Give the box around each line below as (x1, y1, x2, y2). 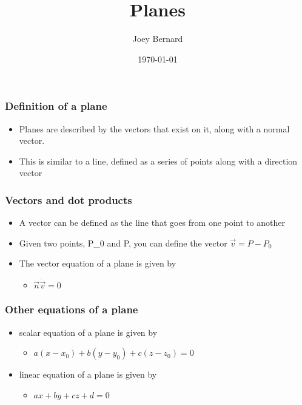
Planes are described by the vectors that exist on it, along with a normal (19, 122, 290, 135)
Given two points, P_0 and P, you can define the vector (19, 236, 227, 249)
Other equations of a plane (5, 302, 138, 317)
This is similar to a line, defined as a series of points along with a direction (19, 154, 298, 167)
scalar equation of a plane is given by (19, 325, 158, 338)
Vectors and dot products (5, 192, 132, 207)
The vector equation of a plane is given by (19, 257, 176, 270)
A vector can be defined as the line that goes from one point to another (19, 216, 285, 229)
